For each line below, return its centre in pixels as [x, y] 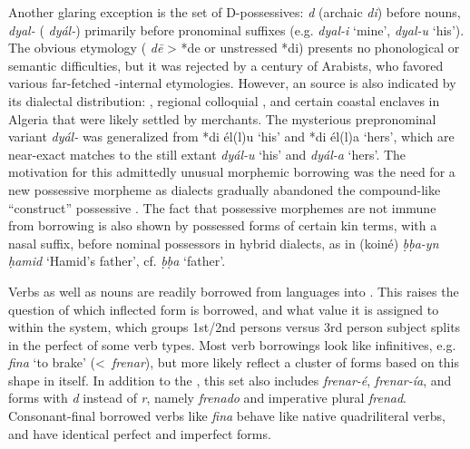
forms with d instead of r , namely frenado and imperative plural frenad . [208, 398]
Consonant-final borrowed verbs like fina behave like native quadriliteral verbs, [227, 416]
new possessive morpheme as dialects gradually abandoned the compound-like [225, 189]
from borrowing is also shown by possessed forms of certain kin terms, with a [223, 225]
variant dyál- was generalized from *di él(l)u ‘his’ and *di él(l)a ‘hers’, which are [231, 137]
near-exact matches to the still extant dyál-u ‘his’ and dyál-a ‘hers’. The [207, 154]
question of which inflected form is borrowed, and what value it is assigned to [224, 309]
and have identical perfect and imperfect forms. [140, 433]
